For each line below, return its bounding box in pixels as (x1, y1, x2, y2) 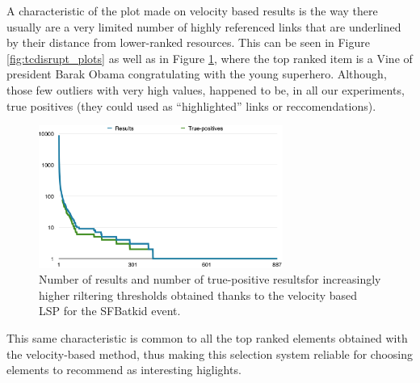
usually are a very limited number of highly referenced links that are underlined (6, 18, 401, 35)
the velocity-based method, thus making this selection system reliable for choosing (6, 345, 414, 362)
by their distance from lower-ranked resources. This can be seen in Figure (6, 34, 370, 51)
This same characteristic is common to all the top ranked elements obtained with (6, 330, 408, 347)
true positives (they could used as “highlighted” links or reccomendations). (6, 97, 376, 114)
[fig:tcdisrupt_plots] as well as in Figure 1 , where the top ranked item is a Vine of (6, 49, 413, 66)
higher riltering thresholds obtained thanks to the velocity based (39, 286, 358, 303)
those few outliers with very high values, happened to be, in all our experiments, (6, 81, 405, 98)
